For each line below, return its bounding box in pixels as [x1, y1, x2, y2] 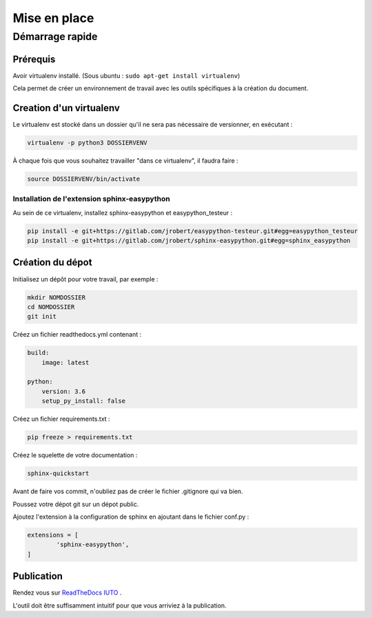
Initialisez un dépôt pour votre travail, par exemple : [12, 275, 158, 283]
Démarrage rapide [12, 30, 98, 43]
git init [27, 312, 57, 321]
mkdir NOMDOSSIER [27, 293, 86, 301]
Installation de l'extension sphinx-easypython [12, 194, 170, 203]
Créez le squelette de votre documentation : [12, 451, 138, 459]
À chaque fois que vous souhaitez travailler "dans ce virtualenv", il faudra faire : [12, 156, 239, 165]
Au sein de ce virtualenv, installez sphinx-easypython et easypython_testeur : [12, 208, 233, 217]
